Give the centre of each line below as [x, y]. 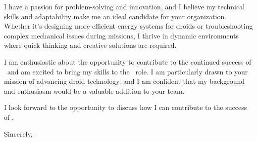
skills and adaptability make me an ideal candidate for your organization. [115, 16]
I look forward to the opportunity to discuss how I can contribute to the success [126, 107]
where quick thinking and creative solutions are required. [90, 45]
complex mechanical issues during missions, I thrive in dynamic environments [121, 35]
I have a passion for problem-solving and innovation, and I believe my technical [125, 6]
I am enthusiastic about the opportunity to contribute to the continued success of [128, 61]
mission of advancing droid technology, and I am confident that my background [124, 81]
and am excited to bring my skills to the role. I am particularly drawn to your [128, 71]
